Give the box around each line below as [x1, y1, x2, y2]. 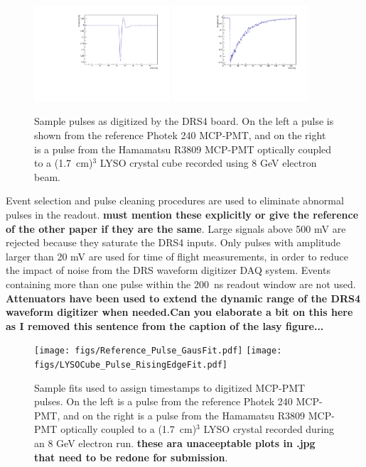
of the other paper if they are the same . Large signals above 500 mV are [6, 221, 346, 236]
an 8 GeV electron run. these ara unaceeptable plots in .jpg [34, 436, 316, 451]
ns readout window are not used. [213, 276, 356, 291]
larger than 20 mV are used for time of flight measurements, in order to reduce [6, 248, 348, 263]
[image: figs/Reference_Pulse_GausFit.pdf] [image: [34, 346, 282, 356]
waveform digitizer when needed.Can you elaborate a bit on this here [6, 304, 353, 319]
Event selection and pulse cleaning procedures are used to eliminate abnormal [6, 193, 344, 208]
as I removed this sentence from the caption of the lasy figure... [6, 318, 324, 333]
